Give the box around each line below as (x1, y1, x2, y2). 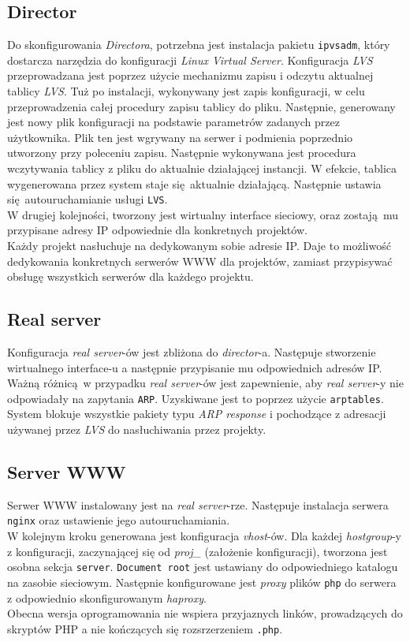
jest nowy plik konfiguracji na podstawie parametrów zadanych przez (7, 114, 340, 130)
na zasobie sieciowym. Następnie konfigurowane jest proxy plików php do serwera (7, 573, 397, 590)
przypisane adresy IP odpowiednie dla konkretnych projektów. (7, 222, 307, 238)
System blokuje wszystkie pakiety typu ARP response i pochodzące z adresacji (7, 405, 386, 422)
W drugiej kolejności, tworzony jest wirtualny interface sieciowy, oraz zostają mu (7, 206, 398, 222)
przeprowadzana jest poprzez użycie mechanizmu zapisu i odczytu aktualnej (7, 67, 374, 84)
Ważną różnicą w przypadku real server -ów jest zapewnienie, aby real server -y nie (7, 375, 404, 391)
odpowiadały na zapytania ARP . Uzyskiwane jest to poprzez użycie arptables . (7, 390, 384, 406)
